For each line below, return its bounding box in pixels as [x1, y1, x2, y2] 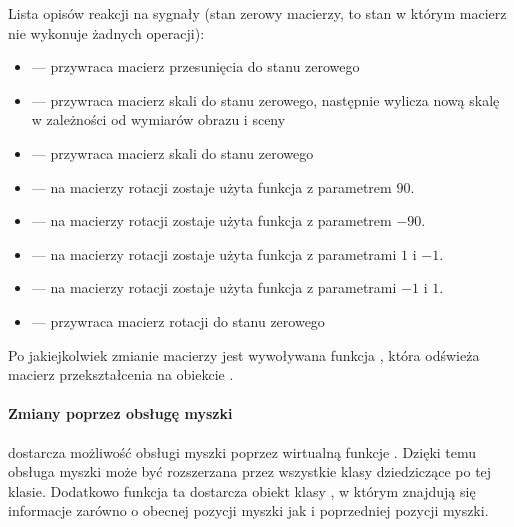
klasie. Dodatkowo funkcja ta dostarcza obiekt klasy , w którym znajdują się [8, 480, 476, 501]
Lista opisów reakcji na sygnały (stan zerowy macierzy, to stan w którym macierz [8, 3, 507, 23]
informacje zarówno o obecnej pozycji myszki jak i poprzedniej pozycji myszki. [8, 500, 489, 521]
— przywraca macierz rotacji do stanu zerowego [31, 310, 325, 331]
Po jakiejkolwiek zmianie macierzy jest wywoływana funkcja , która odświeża [8, 344, 480, 365]
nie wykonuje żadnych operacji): [8, 22, 205, 43]
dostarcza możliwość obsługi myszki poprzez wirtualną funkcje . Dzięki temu [8, 441, 477, 462]
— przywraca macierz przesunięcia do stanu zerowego [31, 56, 360, 77]
